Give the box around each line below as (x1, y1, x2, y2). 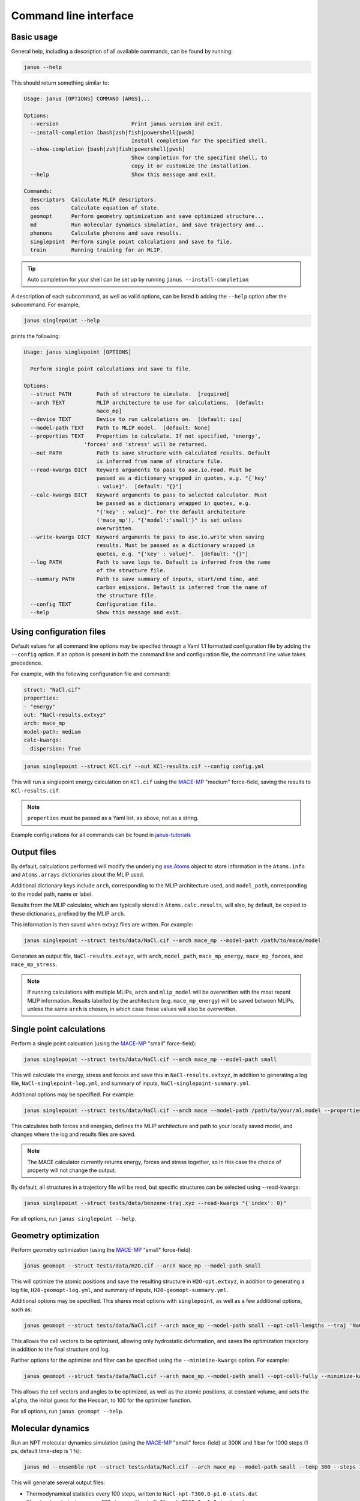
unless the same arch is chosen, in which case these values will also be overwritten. (27, 1005, 237, 1012)
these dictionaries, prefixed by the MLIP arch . (11, 910, 125, 917)
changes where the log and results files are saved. (11, 1131, 136, 1138)
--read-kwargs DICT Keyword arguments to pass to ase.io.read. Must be (30, 466, 252, 473)
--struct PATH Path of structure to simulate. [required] (30, 391, 230, 397)
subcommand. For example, (11, 301, 80, 309)
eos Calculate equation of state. (30, 205, 160, 211)
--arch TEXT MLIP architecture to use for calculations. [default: (30, 399, 265, 406)
